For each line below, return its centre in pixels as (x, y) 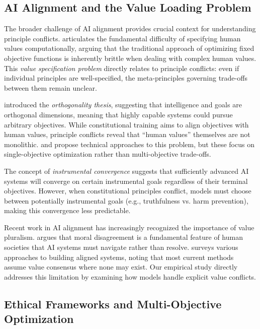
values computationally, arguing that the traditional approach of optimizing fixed (129, 48)
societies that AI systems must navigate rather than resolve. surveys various (121, 247)
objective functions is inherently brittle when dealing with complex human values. (130, 58)
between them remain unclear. (51, 87)
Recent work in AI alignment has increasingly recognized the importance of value (129, 227)
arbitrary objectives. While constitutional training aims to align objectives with (126, 124)
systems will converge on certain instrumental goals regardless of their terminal (126, 181)
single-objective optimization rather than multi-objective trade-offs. (108, 154)
